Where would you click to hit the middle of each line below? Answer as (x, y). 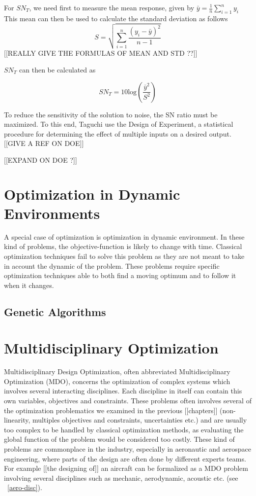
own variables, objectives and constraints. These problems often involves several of (128, 401)
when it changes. (29, 285)
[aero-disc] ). (25, 487)
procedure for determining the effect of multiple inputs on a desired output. (118, 133)
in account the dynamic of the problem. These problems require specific (112, 266)
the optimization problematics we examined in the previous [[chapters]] (111, 410)
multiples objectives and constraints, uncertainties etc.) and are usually (140, 420)
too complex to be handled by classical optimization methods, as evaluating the (124, 429)
